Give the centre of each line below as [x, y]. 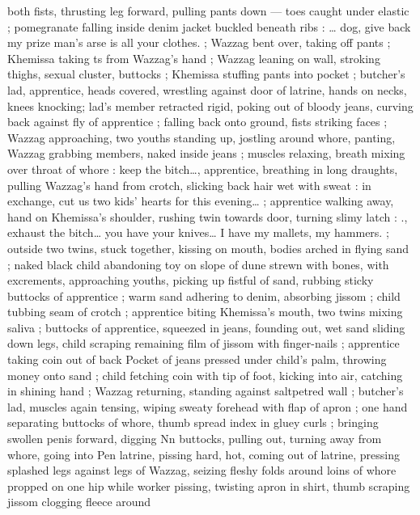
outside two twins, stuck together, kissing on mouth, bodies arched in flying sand [208, 248]
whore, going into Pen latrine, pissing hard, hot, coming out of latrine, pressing [204, 454]
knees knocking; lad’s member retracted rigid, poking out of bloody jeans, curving [210, 106]
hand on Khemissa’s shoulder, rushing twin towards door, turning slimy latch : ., [208, 216]
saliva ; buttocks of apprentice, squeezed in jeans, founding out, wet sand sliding [206, 327]
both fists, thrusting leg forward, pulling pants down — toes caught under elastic [208, 11]
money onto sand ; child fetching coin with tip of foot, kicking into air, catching [205, 375]
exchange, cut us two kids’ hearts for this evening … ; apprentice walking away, [201, 201]
